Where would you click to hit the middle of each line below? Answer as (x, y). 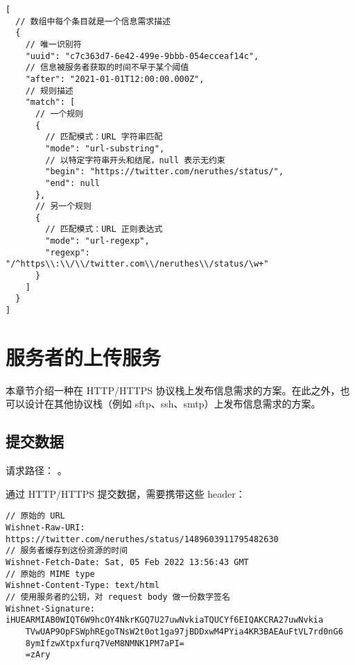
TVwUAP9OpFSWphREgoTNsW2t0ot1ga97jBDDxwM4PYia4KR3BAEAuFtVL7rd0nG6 (184, 631)
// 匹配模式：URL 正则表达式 (104, 229)
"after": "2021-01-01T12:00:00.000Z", (115, 79)
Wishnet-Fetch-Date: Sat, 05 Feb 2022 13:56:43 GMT (127, 563)
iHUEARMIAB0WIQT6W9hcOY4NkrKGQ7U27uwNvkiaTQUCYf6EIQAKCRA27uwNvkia (165, 620)
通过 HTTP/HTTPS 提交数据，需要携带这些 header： (125, 493)
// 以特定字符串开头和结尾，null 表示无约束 (135, 160)
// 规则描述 (49, 91)
